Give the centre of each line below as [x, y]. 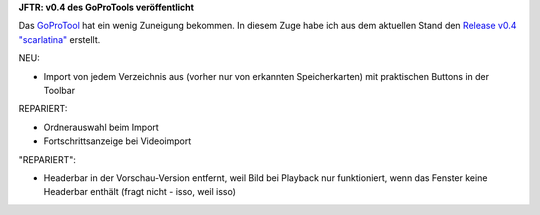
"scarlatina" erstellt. [59, 39]
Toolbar [59, 90]
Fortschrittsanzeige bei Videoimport [117, 141]
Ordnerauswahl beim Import [101, 127]
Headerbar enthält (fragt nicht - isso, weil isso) [140, 192]
